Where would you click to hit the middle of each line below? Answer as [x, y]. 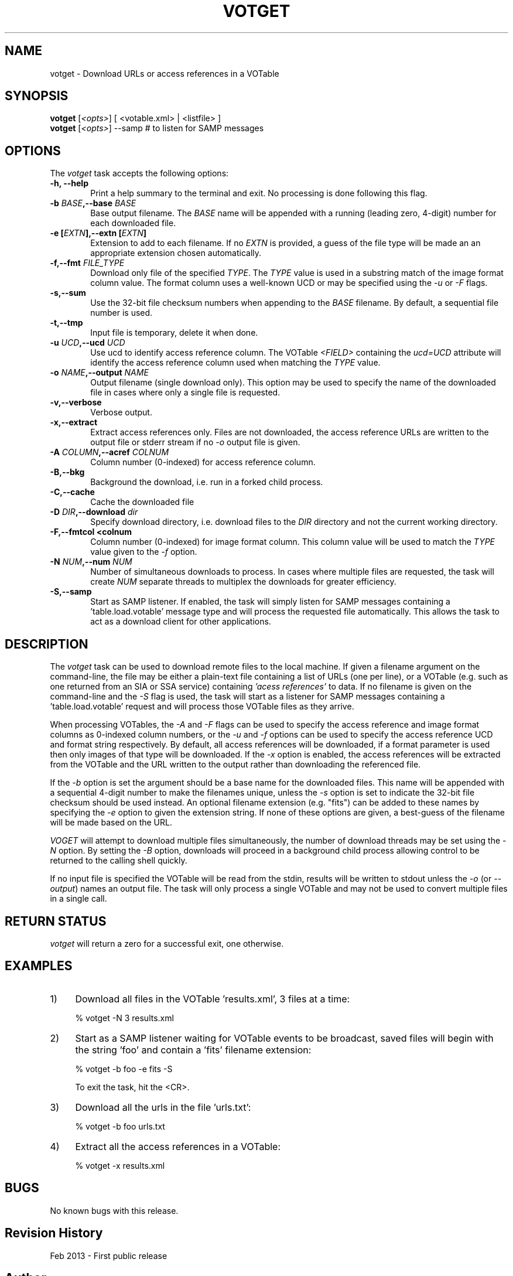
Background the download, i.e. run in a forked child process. [207, 482]
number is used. [122, 313]
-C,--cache [72, 492]
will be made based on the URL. [111, 823]
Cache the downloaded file [142, 502]
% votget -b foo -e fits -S [124, 1069]
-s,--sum [68, 293]
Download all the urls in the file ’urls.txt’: [163, 1107]
